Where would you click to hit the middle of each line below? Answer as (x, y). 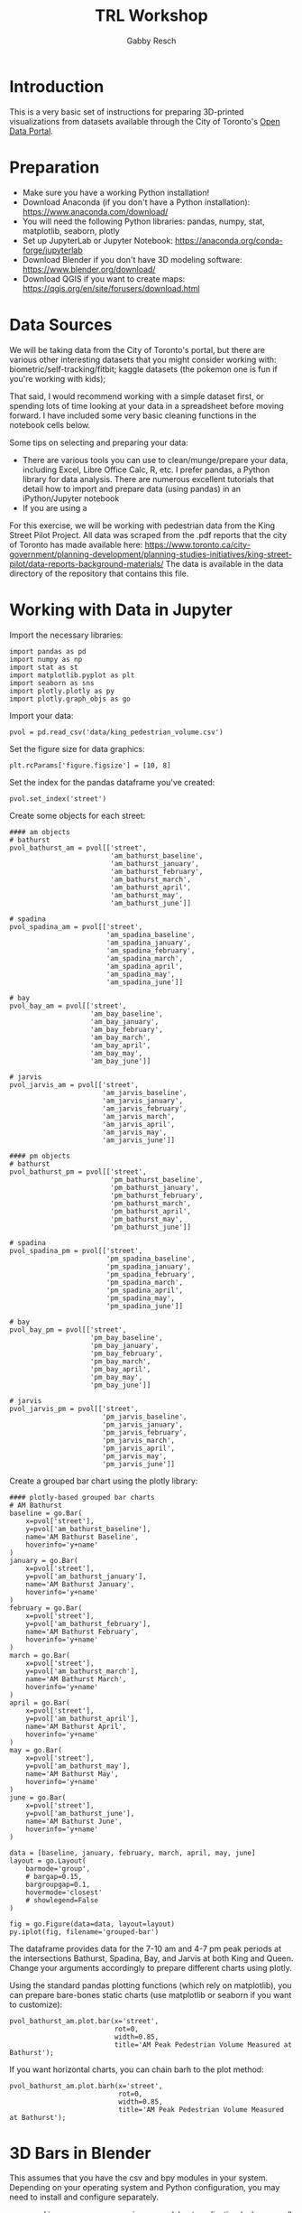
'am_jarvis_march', (139, 1116)
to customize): (36, 2004)
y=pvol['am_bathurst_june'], (80, 1813)
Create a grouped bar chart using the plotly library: (104, 1481)
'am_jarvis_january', (142, 1101)
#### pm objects (40, 1156)
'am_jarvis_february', (145, 1108)
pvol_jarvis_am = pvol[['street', (74, 1084)
